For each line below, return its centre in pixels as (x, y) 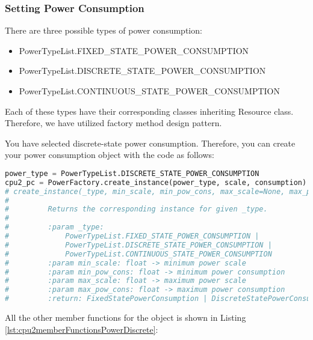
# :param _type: (54, 227)
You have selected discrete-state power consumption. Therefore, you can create (150, 143)
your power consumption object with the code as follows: (110, 155)
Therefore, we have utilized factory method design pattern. (113, 123)
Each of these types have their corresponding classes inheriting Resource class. (149, 111)
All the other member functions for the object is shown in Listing (126, 317)
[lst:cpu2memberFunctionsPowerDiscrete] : (82, 329)
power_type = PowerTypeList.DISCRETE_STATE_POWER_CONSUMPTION (132, 173)
